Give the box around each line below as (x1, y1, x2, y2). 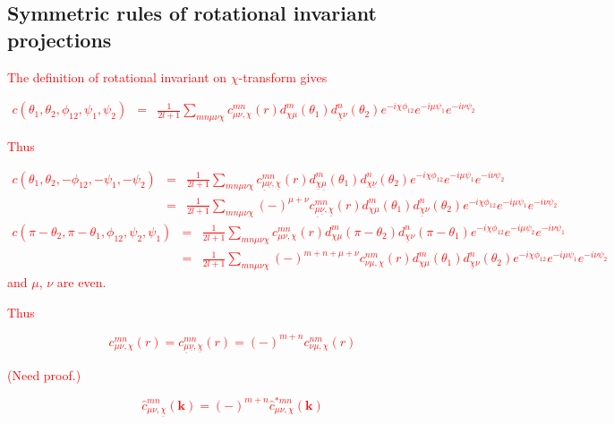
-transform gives (238, 67, 328, 86)
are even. (56, 272, 107, 291)
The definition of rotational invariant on (7, 67, 227, 86)
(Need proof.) (7, 365, 81, 384)
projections (7, 25, 112, 53)
